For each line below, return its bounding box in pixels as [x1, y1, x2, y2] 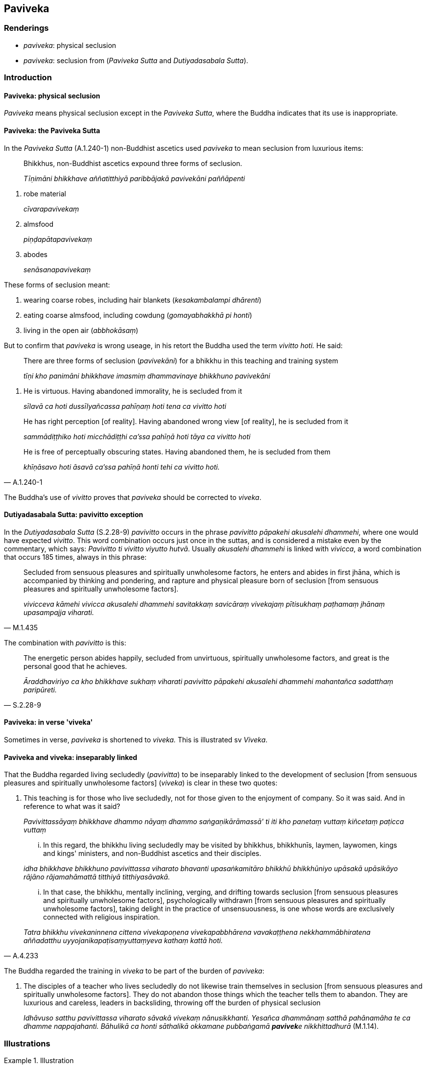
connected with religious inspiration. [43, 913, 160, 922]
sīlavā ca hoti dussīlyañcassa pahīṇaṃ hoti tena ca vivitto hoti [24, 402, 226, 410]
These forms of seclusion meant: [4, 280, 110, 289]
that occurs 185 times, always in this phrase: [4, 552, 147, 561]
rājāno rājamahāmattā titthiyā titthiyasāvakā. [24, 873, 170, 881]
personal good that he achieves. [24, 662, 127, 670]
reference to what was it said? [24, 802, 120, 811]
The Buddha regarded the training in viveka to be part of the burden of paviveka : [4, 967, 264, 975]
